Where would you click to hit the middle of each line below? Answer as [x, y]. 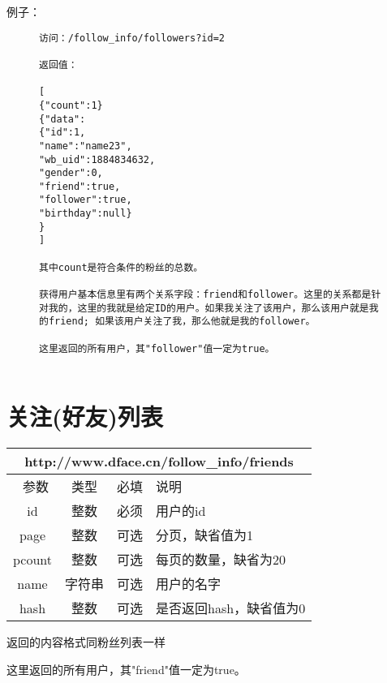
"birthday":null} [86, 214]
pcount [33, 559]
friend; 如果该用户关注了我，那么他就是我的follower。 [182, 322]
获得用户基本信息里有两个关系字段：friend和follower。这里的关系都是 [205, 295]
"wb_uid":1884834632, [97, 159]
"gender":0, [71, 173]
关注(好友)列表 [85, 417]
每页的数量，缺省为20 [221, 560]
